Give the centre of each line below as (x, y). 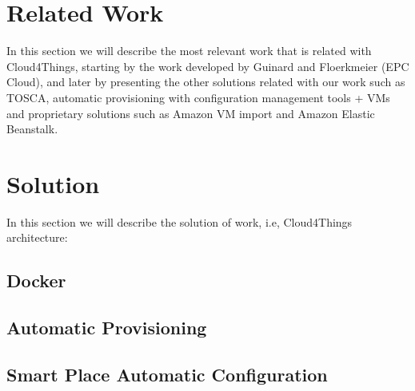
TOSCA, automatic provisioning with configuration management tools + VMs (198, 97)
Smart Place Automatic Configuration (167, 374)
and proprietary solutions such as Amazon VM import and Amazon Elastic (191, 113)
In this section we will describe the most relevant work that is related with (189, 51)
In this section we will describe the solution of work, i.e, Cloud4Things (180, 221)
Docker (36, 280)
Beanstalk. (32, 129)
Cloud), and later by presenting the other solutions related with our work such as (206, 82)
